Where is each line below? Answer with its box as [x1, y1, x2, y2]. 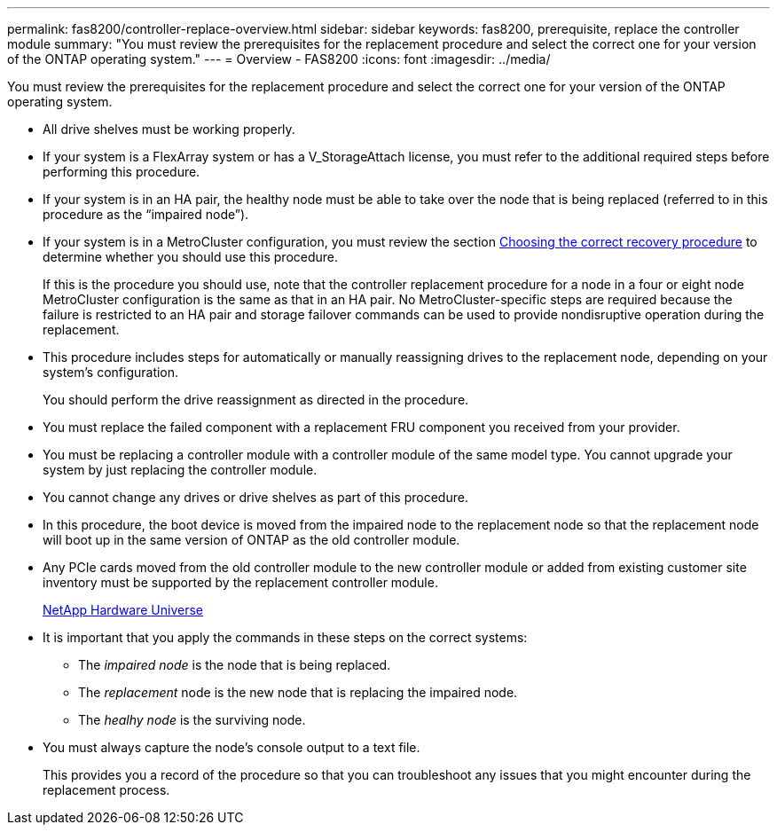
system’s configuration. [43, 365, 179, 380]
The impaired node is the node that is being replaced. [78, 657, 391, 672]
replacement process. [43, 782, 170, 797]
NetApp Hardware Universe [43, 602, 204, 617]
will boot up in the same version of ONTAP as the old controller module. [43, 532, 460, 547]
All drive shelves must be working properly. [43, 122, 295, 137]
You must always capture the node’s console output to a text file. [43, 740, 420, 755]
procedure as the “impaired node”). [43, 207, 249, 222]
